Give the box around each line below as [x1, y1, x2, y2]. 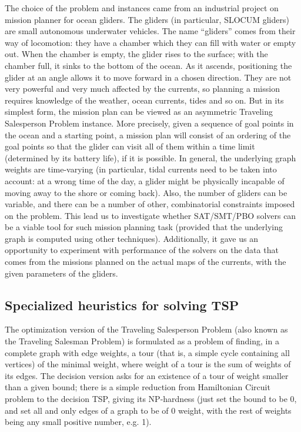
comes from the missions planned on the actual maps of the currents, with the [5, 255, 286, 268]
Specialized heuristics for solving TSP [5, 295, 239, 314]
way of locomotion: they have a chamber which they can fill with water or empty [5, 36, 296, 48]
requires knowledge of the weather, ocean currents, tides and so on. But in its [5, 94, 284, 106]
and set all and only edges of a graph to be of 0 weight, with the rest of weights [5, 404, 292, 416]
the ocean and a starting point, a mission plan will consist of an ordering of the [5, 128, 291, 141]
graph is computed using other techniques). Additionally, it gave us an [5, 232, 258, 244]
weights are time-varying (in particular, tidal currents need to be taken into [5, 163, 277, 175]
